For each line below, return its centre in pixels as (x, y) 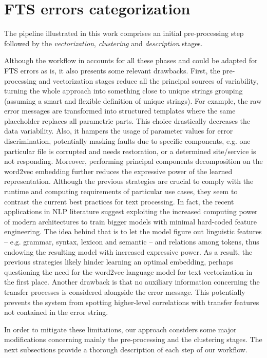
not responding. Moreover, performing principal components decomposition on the (133, 161)
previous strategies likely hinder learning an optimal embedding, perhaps (119, 262)
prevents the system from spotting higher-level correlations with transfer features (132, 302)
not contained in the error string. (56, 312)
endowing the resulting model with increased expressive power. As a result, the (128, 251)
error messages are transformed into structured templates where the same (120, 111)
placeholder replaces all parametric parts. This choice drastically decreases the (127, 120)
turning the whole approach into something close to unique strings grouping (123, 91)
